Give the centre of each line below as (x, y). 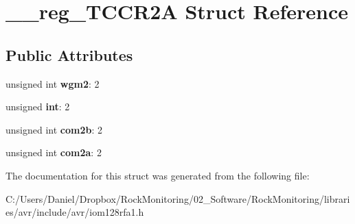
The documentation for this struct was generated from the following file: (158, 175)
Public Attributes (69, 54)
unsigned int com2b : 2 (54, 129)
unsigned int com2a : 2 (54, 152)
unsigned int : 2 (38, 107)
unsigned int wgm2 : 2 (53, 83)
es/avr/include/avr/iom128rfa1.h (75, 212)
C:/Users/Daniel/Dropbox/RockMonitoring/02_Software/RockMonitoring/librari (178, 198)
